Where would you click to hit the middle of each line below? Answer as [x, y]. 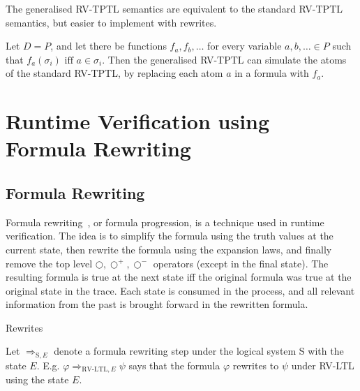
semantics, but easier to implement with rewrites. [111, 22]
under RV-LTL [323, 365]
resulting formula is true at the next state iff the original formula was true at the [179, 277]
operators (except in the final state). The [241, 263]
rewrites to [256, 365]
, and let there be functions [108, 46]
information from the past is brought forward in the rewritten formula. [157, 304]
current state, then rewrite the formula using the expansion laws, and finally [169, 249]
